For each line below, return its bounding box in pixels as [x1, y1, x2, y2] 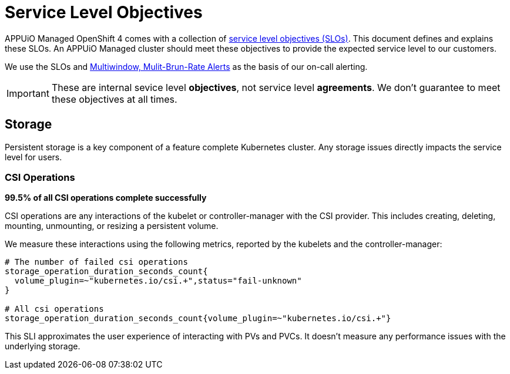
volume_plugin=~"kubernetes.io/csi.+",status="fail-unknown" [14, 276, 302, 286]
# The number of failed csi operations [5, 257, 188, 267]
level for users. [5, 151, 62, 162]
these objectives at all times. [51, 93, 177, 105]
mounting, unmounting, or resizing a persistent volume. [5, 221, 219, 231]
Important [6, 87, 49, 99]
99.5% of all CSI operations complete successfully [5, 193, 207, 203]
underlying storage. [5, 341, 80, 352]
